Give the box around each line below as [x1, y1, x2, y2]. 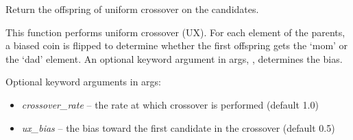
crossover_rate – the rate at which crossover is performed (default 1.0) [21, 97, 319, 111]
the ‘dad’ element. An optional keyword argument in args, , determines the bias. [5, 51, 343, 66]
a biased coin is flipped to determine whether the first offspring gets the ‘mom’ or [5, 38, 348, 53]
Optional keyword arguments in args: [5, 74, 162, 89]
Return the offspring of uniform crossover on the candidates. [5, 2, 259, 16]
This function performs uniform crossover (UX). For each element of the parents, [5, 25, 345, 39]
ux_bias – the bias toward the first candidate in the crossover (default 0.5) [21, 120, 335, 135]
